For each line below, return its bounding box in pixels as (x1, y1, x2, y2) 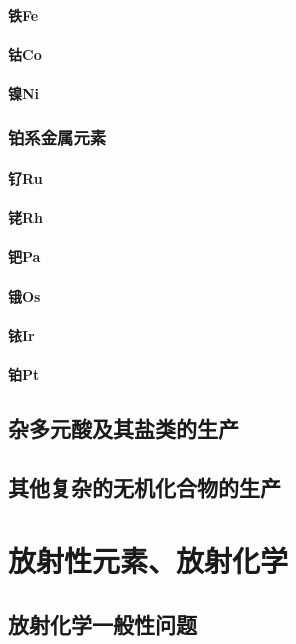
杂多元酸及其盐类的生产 (8, 412, 239, 443)
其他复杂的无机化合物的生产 (8, 471, 281, 502)
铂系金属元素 (8, 125, 107, 150)
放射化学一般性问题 (8, 608, 197, 639)
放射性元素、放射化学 (8, 540, 289, 581)
